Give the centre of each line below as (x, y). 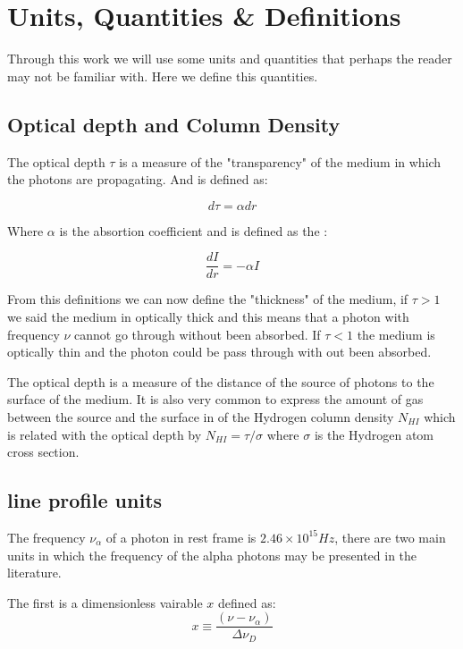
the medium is (396, 334)
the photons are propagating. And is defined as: (138, 179)
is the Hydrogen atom (374, 434)
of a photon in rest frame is (181, 537)
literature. (34, 573)
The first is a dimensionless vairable (105, 602)
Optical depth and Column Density (174, 124)
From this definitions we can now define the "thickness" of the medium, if (208, 299)
